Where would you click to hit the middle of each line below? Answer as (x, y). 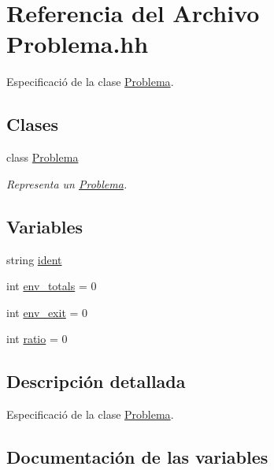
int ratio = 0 (37, 339)
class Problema (43, 157)
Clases (33, 124)
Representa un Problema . (67, 183)
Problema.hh (78, 44)
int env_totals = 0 (52, 286)
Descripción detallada (96, 381)
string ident (34, 259)
